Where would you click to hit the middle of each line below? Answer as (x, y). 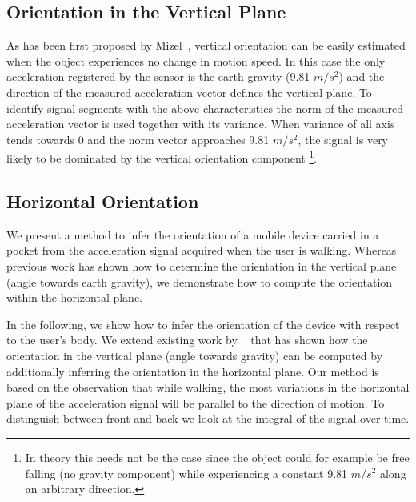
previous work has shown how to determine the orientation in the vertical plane (202, 266)
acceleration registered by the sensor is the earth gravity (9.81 (158, 76)
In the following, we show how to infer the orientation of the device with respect (203, 324)
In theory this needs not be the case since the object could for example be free (217, 457)
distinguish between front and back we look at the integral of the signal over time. (208, 418)
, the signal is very (343, 139)
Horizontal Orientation (103, 201)
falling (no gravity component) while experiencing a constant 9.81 (186, 473)
